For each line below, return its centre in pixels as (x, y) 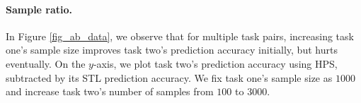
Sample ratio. (39, 9)
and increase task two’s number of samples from (110, 91)
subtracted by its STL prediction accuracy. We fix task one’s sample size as (169, 77)
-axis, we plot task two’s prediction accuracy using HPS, (215, 63)
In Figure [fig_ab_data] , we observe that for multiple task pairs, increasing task (180, 36)
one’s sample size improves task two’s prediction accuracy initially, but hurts (172, 50)
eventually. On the (46, 63)
